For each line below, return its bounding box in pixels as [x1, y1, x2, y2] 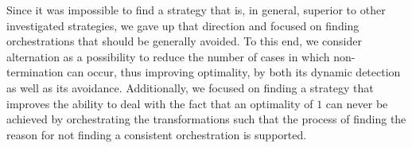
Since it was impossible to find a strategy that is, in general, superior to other [6, 2, 386, 18]
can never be [325, 95, 388, 111]
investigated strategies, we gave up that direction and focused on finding [6, 17, 360, 33]
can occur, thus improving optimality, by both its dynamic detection [67, 64, 401, 80]
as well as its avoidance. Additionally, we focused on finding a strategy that [6, 79, 374, 95]
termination [6, 64, 64, 80]
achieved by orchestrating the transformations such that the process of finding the [6, 111, 406, 127]
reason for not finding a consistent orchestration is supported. [6, 126, 307, 142]
